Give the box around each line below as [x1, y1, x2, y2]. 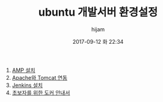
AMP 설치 [11, 67, 35, 74]
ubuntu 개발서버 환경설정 [38, 5, 158, 19]
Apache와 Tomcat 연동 [11, 74, 68, 81]
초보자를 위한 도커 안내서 [11, 89, 70, 96]
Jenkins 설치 [11, 82, 43, 89]
